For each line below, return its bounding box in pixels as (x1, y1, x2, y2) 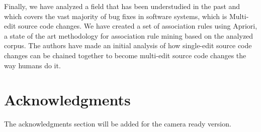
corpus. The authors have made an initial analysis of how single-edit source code (4, 40, 252, 51)
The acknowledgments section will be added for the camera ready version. (4, 118, 231, 129)
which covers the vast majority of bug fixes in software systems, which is (4, 11, 227, 21)
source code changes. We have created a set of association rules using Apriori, (18, 21, 257, 31)
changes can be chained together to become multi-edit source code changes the (4, 50, 246, 60)
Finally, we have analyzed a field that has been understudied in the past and (4, 1, 240, 11)
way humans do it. (4, 60, 61, 70)
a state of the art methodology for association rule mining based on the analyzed (4, 30, 253, 41)
